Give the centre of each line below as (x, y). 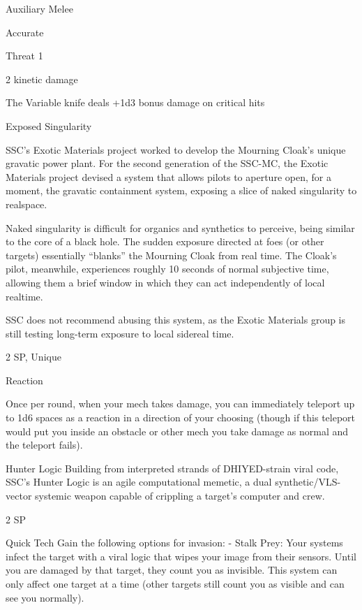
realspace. (27, 204)
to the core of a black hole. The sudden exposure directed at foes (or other (165, 241)
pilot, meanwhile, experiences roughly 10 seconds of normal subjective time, (167, 269)
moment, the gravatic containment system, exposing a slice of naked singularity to (181, 190)
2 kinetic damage (42, 79)
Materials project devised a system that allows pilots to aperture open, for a (168, 176)
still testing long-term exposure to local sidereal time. (120, 333)
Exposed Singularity (49, 125)
